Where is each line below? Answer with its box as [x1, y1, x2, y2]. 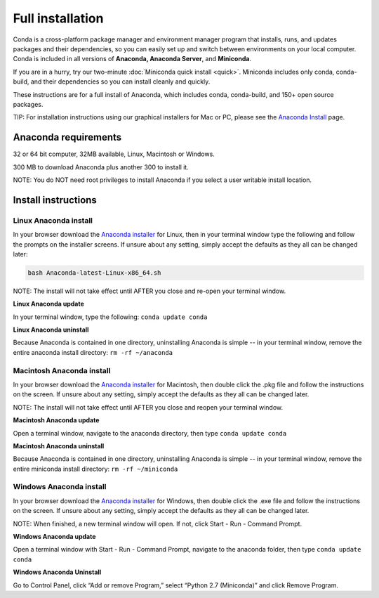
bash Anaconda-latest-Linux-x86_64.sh [27, 268, 161, 277]
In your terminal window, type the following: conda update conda [13, 313, 208, 321]
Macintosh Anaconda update [13, 416, 100, 424]
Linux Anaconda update [13, 299, 84, 308]
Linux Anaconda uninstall [13, 325, 89, 334]
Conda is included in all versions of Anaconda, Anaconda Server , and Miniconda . [13, 55, 252, 63]
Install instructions [13, 194, 98, 206]
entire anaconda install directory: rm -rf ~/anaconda [13, 348, 173, 356]
